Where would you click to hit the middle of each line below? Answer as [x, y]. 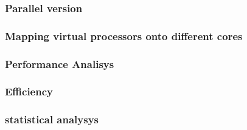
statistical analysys [52, 119]
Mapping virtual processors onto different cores [124, 36]
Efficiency [29, 91]
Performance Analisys [60, 63]
